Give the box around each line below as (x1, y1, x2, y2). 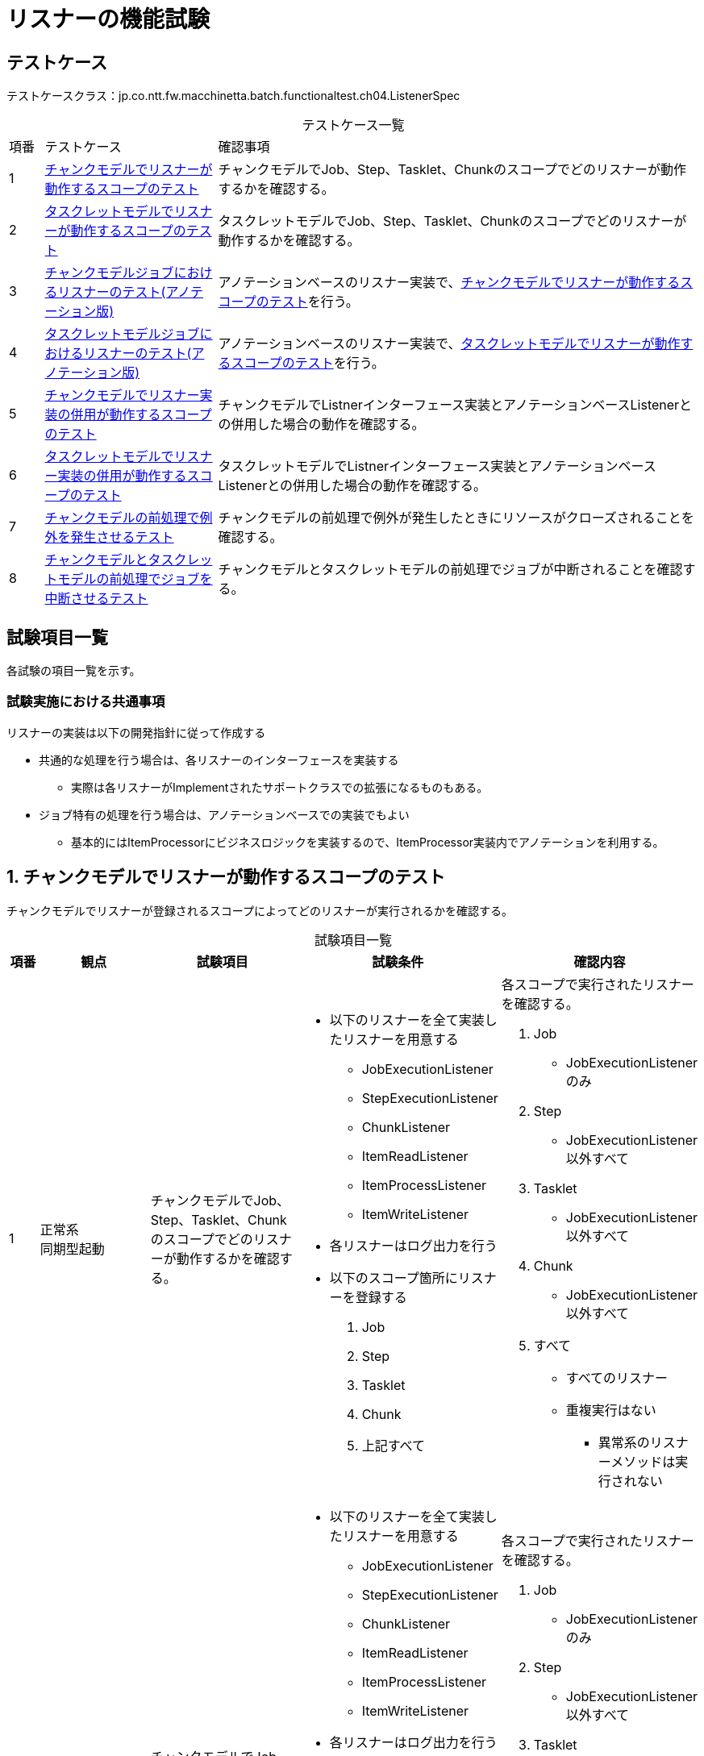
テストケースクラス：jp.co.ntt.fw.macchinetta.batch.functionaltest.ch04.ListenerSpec (6, 89, 460, 103)
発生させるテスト (70, 529, 174, 546)
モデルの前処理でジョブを (57, 571, 213, 588)
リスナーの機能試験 (6, 6, 210, 33)
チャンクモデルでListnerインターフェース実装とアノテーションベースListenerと (218, 397, 693, 414)
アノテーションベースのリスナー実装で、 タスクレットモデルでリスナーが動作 (218, 335, 681, 352)
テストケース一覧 (302, 117, 405, 134)
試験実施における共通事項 (6, 693, 165, 710)
